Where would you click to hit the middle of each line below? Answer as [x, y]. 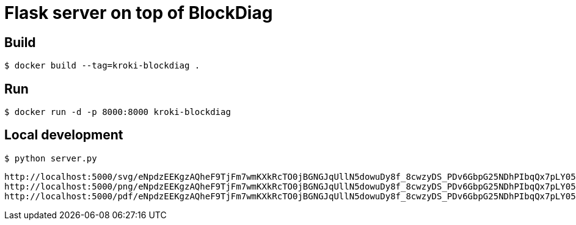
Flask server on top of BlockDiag [139, 13]
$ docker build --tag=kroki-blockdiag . [102, 66]
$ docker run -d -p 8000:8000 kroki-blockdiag [118, 112]
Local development [64, 135]
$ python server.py [51, 158]
